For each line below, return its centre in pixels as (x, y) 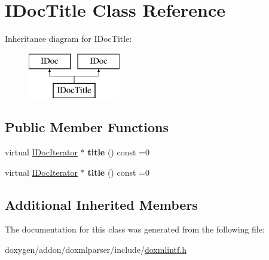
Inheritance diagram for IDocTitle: (68, 39)
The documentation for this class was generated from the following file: (135, 229)
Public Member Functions (87, 127)
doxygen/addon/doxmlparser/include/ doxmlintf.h (96, 250)
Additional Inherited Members (101, 204)
